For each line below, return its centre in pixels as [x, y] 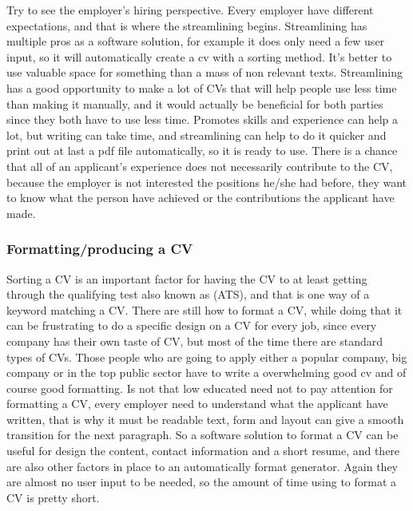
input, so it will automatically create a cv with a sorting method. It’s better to [199, 56]
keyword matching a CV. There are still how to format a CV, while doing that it [205, 309]
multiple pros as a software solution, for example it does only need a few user [196, 41]
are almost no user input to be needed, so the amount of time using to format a [202, 482]
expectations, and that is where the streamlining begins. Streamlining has [187, 25]
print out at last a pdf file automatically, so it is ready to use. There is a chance [202, 151]
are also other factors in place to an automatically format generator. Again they [202, 466]
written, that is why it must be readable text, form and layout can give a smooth [205, 419]
